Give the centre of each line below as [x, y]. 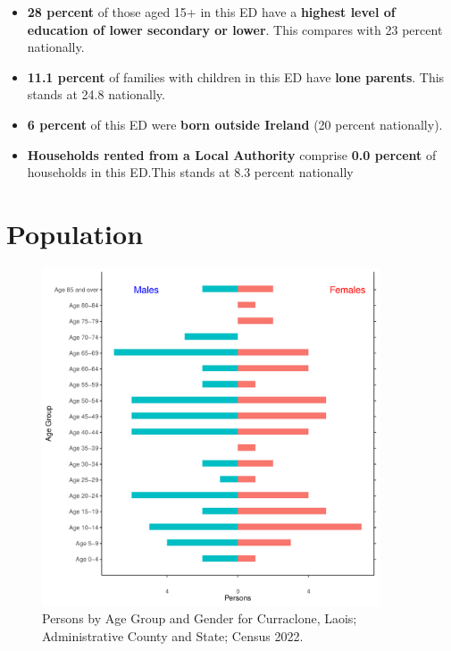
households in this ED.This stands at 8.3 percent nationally [190, 172]
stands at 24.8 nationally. [96, 94]
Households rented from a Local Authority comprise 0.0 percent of [232, 154]
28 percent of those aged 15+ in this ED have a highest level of [211, 12]
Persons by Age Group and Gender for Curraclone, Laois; [200, 618]
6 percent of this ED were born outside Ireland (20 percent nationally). [235, 124]
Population [75, 233]
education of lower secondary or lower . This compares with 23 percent [235, 29]
